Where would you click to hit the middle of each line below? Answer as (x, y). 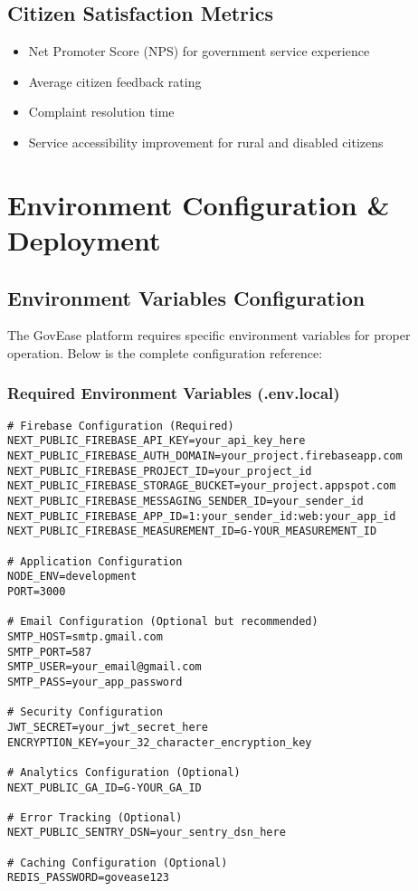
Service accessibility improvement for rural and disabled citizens (206, 142)
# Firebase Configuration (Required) (121, 426)
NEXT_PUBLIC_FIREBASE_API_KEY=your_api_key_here (157, 441)
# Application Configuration (95, 561)
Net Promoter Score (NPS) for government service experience (199, 51)
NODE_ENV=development (72, 577)
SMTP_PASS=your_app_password (95, 682)
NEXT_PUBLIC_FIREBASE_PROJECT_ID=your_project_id (160, 471)
